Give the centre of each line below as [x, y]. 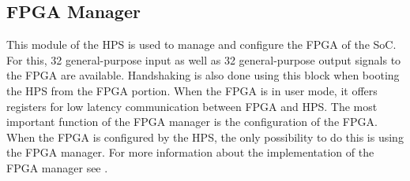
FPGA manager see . [57, 167]
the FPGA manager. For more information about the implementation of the [190, 152]
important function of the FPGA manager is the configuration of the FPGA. [192, 122]
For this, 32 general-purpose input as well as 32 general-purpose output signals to [204, 59]
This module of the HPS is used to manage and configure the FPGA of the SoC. [201, 44]
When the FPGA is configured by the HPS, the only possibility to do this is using [205, 137]
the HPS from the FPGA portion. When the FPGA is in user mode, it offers [192, 90]
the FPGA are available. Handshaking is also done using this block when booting [203, 75]
